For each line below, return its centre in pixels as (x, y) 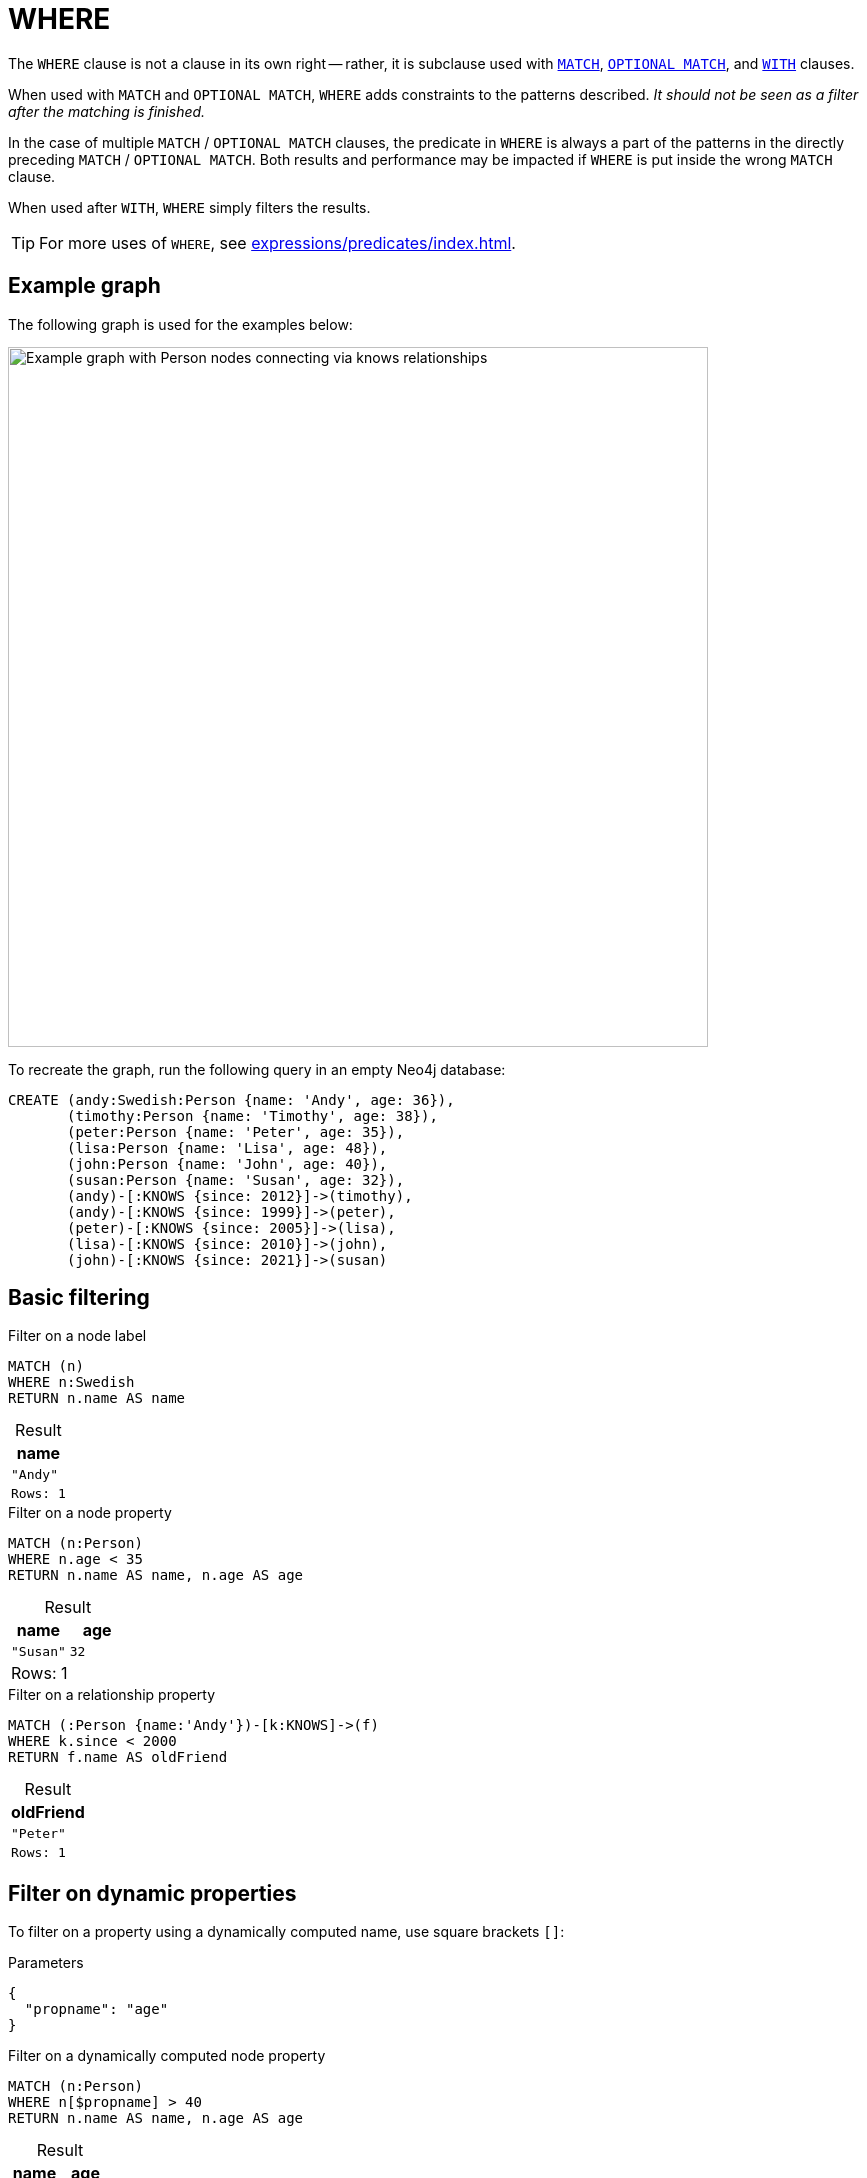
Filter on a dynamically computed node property (167, 2056)
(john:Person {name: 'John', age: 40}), (227, 1163)
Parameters (46, 1963)
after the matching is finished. (107, 111)
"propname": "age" (96, 2009)
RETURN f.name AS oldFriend (118, 1757)
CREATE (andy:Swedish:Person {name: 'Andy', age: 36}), (231, 1099)
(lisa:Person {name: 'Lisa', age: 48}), (227, 1147)
